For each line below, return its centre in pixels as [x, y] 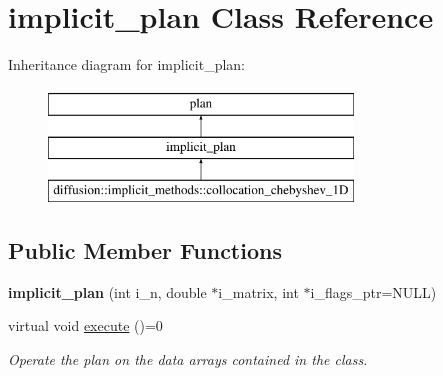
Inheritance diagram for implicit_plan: [126, 64]
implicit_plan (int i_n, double [107, 291]
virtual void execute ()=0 [85, 325]
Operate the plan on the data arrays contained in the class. [188, 359]
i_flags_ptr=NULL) [373, 291]
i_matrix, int [258, 291]
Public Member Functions [145, 250]
